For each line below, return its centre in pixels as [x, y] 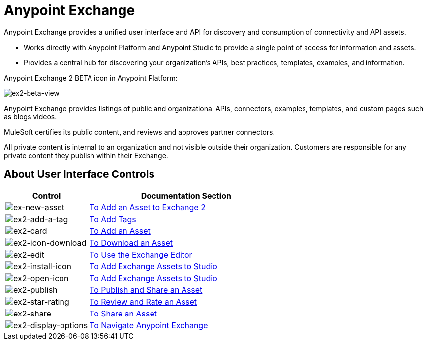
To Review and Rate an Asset [143, 301]
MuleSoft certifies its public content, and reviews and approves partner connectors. [139, 132]
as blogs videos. [30, 116]
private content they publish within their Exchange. [86, 155]
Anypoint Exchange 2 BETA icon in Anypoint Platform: [91, 78]
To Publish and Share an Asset [146, 290]
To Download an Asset [131, 243]
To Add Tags [113, 219]
